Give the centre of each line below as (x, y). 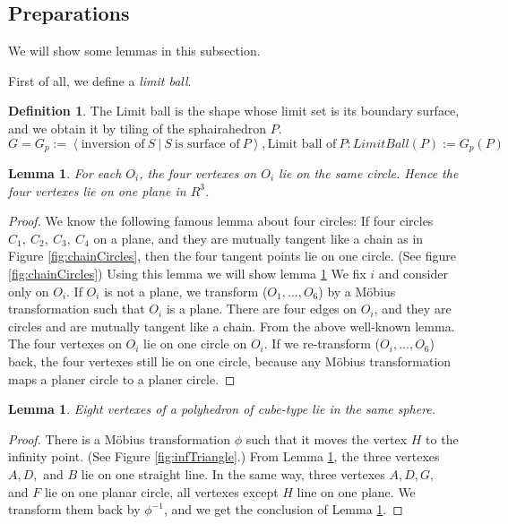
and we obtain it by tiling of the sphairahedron (137, 128)
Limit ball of (302, 144)
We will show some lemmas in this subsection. (134, 51)
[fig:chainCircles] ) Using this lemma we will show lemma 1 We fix (187, 273)
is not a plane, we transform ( (186, 291)
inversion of (113, 144)
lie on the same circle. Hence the (369, 173)
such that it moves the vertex (327, 438)
